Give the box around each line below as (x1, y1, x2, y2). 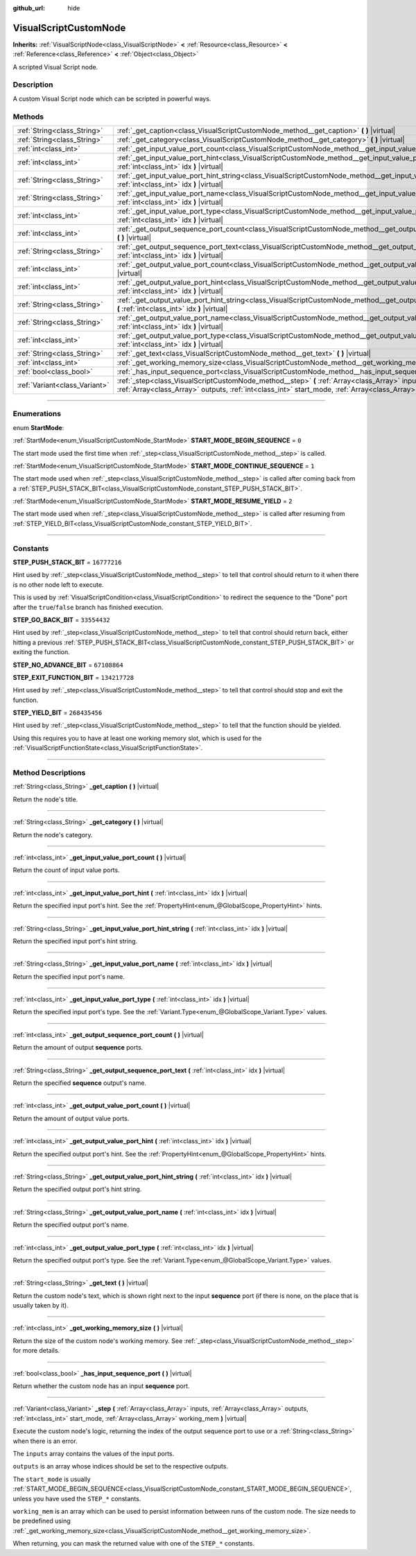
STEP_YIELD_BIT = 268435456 (12, 708, 103, 717)
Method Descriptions (12, 768, 86, 777)
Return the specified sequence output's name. (12, 1079, 147, 1087)
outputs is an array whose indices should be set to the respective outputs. (12, 1462, 229, 1471)
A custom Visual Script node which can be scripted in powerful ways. (12, 94, 211, 103)
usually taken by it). (12, 1301, 69, 1310)
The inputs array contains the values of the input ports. (12, 1450, 175, 1457)
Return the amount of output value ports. (12, 1114, 130, 1122)
